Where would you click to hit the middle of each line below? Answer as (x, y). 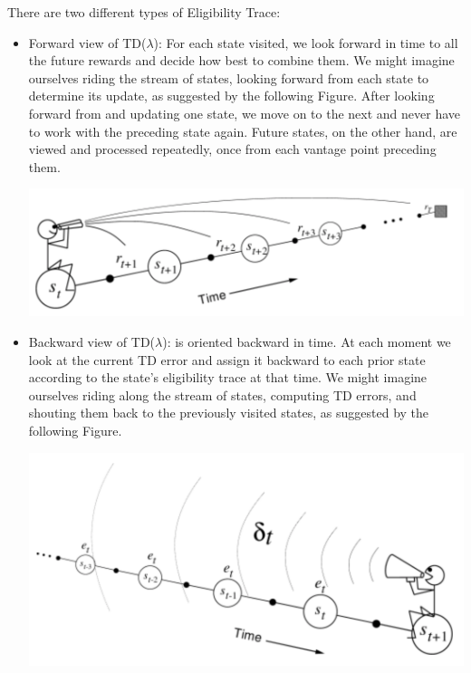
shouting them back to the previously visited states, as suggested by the (229, 413)
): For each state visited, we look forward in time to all (306, 42)
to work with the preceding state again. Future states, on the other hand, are (243, 131)
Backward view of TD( (92, 342)
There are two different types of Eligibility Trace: (144, 12)
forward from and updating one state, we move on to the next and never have (245, 113)
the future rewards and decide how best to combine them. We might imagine (241, 60)
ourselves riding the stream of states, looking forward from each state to (229, 77)
